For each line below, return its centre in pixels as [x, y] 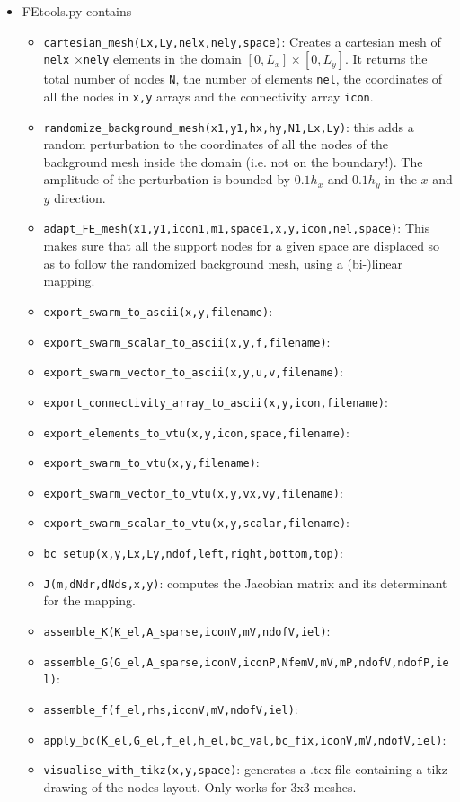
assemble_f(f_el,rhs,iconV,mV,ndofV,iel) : [171, 709]
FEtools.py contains [77, 11]
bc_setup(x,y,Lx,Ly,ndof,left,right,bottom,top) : [193, 553]
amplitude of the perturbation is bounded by [167, 179]
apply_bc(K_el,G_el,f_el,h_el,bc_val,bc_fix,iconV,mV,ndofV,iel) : [245, 739]
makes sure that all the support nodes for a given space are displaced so [242, 246]
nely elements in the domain [162, 59]
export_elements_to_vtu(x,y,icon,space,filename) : [196, 432]
